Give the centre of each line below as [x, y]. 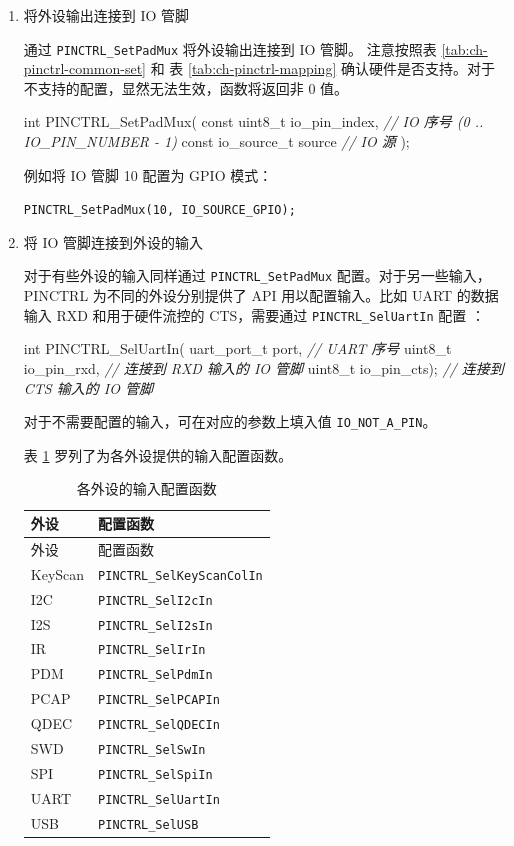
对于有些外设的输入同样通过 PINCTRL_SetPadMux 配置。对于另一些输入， [257, 275]
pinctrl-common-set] [85, 68]
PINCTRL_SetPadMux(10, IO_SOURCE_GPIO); [159, 210]
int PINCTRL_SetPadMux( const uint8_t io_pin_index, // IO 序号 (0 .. [253, 121]
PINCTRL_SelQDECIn [159, 725]
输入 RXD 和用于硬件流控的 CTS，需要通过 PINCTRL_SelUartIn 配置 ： [254, 314]
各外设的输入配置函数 [146, 488]
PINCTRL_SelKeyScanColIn [180, 575]
